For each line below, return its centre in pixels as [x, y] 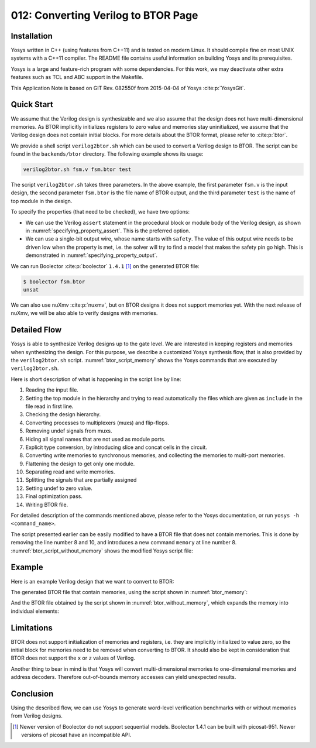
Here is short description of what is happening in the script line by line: [96, 379]
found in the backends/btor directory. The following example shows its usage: [107, 154]
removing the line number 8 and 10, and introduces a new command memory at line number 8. [124, 543]
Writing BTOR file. [47, 505]
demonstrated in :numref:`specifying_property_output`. [92, 255]
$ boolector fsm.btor [54, 282]
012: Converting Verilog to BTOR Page [104, 15]
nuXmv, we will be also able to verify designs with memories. [84, 313]
